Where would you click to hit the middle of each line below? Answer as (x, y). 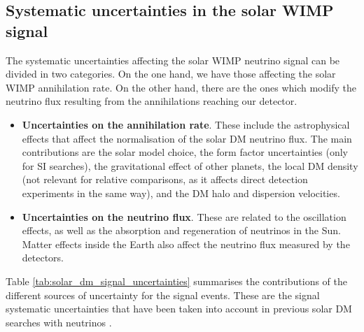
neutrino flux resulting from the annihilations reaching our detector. (152, 101)
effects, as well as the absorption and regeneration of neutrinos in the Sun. (181, 230)
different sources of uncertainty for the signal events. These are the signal (163, 295)
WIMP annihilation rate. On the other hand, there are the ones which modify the (181, 87)
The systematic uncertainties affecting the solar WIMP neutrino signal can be (173, 60)
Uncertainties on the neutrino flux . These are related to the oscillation (184, 216)
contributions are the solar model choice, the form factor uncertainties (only (185, 152)
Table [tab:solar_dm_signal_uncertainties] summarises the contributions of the (177, 281)
